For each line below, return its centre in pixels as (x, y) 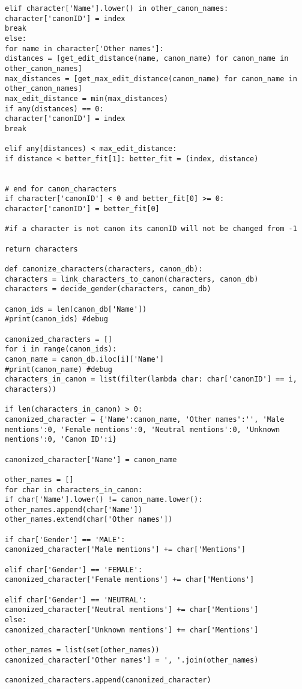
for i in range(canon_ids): (61, 349)
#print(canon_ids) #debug (56, 319)
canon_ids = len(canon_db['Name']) (76, 309)
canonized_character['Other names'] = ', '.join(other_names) (132, 660)
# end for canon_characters (61, 189)
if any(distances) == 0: (54, 109)
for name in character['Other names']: (84, 48)
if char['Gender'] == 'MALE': (65, 539)
